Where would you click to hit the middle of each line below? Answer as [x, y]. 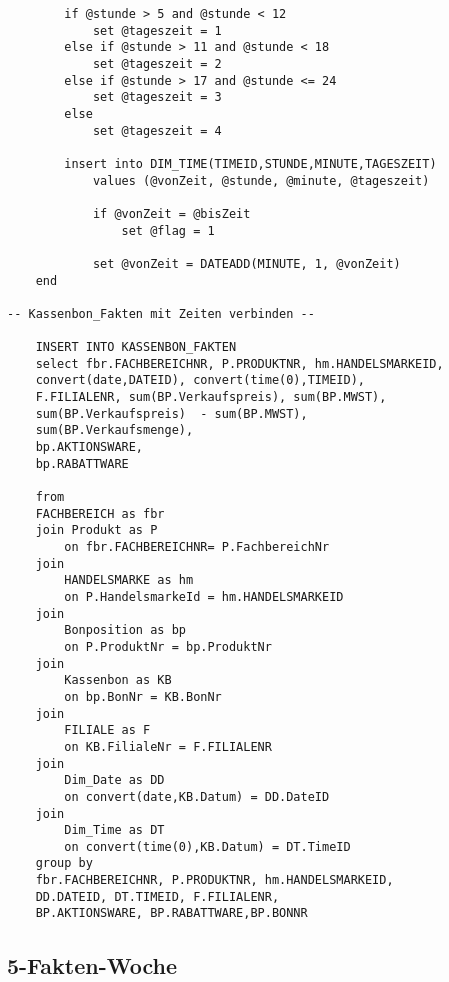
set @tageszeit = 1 [157, 30]
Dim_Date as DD [114, 780]
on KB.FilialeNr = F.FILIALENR [168, 746]
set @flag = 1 [168, 230]
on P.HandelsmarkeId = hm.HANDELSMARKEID [204, 596]
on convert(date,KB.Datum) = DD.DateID [197, 796]
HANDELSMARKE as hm [129, 580]
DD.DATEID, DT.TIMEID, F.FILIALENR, [157, 896]
